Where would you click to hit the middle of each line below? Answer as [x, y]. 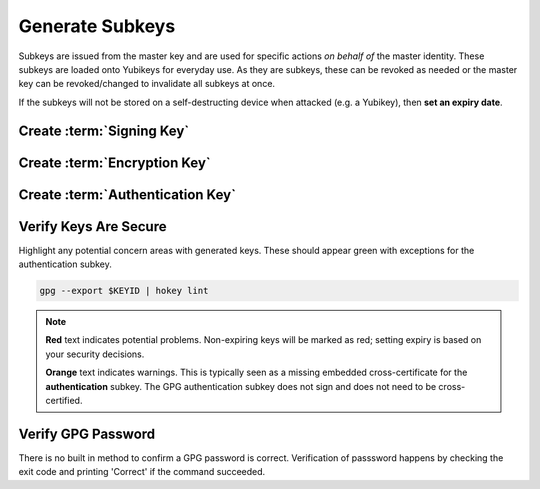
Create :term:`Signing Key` [104, 130]
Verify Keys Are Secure [92, 226]
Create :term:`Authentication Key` [127, 194]
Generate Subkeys [97, 26]
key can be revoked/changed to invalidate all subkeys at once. [146, 84]
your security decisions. [95, 354]
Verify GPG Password [87, 433]
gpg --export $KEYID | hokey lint [124, 291]
